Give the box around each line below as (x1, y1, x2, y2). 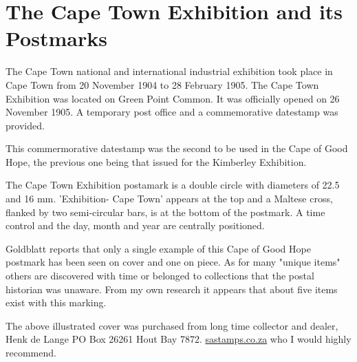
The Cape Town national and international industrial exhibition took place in (6, 64, 333, 78)
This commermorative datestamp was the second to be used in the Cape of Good (6, 141, 348, 156)
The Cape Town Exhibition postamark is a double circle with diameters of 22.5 (6, 178, 340, 192)
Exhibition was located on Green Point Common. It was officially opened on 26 (6, 91, 340, 105)
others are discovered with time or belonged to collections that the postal (6, 268, 314, 283)
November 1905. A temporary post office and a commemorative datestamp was (6, 105, 338, 119)
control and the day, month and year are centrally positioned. (6, 218, 265, 233)
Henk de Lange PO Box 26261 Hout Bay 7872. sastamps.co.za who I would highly (6, 332, 351, 346)
